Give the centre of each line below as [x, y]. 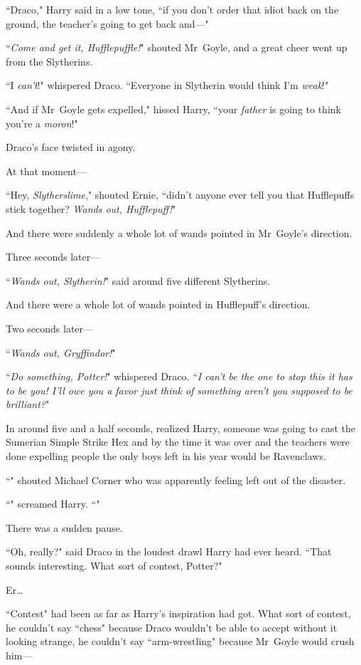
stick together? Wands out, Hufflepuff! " [91, 208]
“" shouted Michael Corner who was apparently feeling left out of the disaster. [176, 480]
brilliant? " [28, 404]
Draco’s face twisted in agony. [71, 147]
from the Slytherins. [49, 61]
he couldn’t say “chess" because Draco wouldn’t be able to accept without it [172, 627]
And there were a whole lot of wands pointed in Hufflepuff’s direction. [158, 304]
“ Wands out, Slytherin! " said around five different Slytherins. [138, 280]
